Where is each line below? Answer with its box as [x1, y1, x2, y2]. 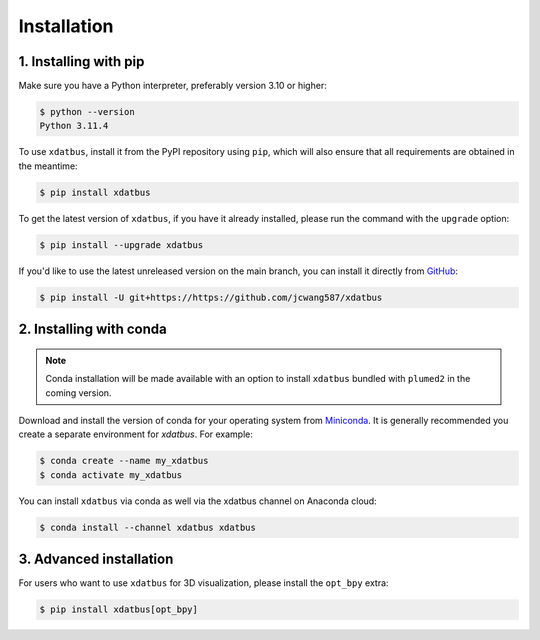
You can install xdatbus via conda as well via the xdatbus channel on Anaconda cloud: [18, 495, 377, 507]
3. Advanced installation [18, 551, 174, 568]
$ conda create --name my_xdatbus [39, 455, 209, 467]
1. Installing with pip [18, 53, 145, 70]
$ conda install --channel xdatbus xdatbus [39, 521, 257, 533]
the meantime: [18, 160, 79, 172]
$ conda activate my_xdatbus [39, 469, 183, 480]
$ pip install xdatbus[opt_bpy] [39, 604, 199, 615]
